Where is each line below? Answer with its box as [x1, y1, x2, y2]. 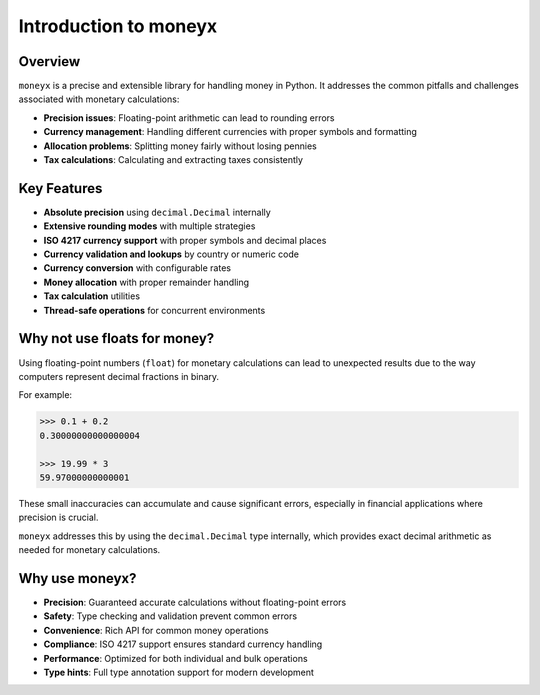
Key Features [18, 180, 103, 197]
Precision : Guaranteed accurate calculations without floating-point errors [43, 596, 347, 608]
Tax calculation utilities [43, 290, 140, 302]
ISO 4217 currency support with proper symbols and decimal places [43, 234, 327, 246]
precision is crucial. [18, 511, 99, 524]
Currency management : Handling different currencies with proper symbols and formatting [43, 126, 417, 138]
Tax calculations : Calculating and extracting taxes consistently [43, 154, 304, 166]
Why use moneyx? [18, 570, 137, 587]
